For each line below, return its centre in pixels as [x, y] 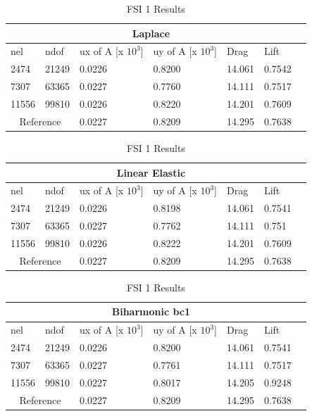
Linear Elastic [151, 172]
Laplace [151, 33]
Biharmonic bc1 [151, 311]
